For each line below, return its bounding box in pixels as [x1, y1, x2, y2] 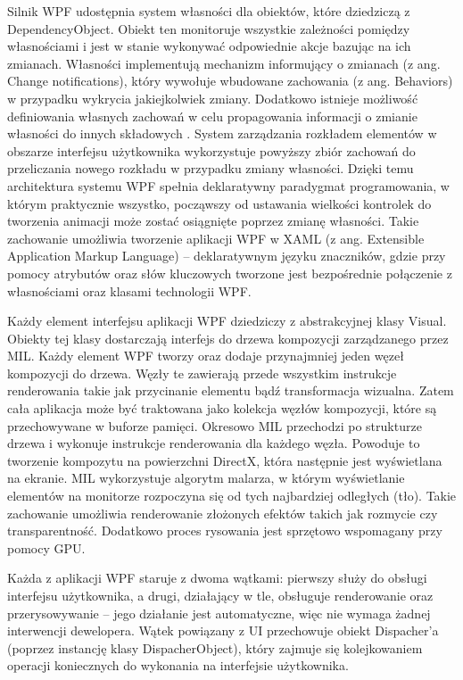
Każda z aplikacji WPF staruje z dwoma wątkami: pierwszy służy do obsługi [7, 568, 427, 587]
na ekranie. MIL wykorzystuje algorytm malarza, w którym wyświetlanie [7, 469, 405, 487]
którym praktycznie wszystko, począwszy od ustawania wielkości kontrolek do [7, 194, 432, 212]
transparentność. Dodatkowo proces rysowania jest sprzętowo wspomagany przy [7, 521, 442, 540]
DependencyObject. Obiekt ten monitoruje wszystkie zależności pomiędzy [7, 19, 410, 37]
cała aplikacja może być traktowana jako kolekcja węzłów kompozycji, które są [7, 399, 437, 418]
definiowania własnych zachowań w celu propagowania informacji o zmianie [7, 106, 418, 125]
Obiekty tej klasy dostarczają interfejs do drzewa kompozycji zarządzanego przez [7, 328, 449, 347]
